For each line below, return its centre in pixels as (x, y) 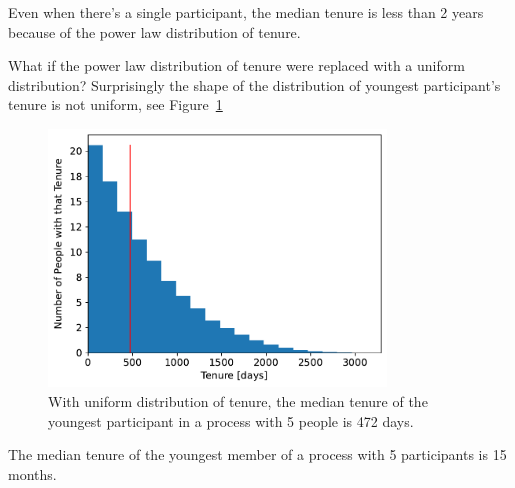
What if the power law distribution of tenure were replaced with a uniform (236, 65)
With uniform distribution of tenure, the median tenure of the (238, 400)
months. (32, 473)
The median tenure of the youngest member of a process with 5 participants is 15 (257, 454)
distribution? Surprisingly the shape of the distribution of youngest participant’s (254, 84)
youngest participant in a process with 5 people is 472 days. (231, 420)
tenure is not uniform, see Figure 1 (115, 104)
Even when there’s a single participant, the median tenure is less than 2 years (246, 12)
